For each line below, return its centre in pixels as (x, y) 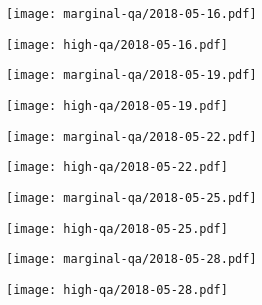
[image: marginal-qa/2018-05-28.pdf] (131, 259)
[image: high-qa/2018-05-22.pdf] (117, 167)
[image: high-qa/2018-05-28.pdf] (117, 289)
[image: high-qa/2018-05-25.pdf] (117, 228)
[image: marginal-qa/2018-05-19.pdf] (131, 75)
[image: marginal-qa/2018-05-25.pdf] (131, 197)
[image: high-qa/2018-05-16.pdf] (117, 44)
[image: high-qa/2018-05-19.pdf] (117, 105)
